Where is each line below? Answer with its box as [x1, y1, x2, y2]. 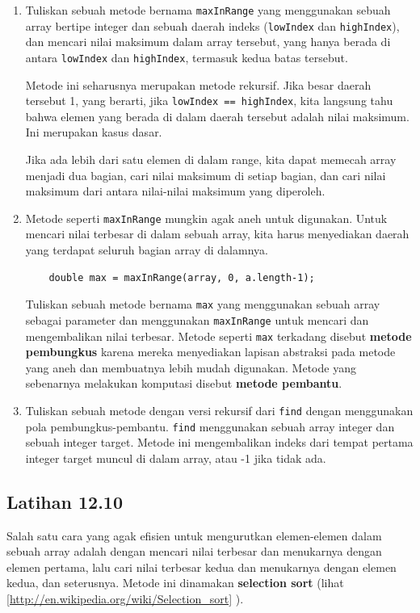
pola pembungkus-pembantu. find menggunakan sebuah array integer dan [25, 418, 395, 435]
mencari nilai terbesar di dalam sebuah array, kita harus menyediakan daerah [25, 225, 409, 242]
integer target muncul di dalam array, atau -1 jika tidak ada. [25, 449, 326, 466]
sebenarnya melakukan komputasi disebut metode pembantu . [25, 375, 342, 392]
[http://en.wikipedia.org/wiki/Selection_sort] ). [6, 590, 244, 607]
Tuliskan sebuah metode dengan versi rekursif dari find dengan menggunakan [25, 401, 414, 418]
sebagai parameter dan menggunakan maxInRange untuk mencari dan [25, 311, 369, 328]
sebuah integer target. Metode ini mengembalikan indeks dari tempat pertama [25, 434, 414, 451]
